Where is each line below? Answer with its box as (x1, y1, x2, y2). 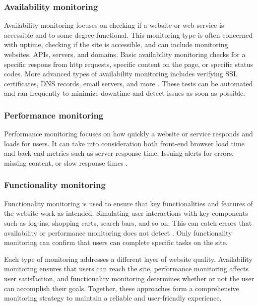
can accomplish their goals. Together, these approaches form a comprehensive (4, 283, 239, 293)
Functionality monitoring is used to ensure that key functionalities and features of (4, 198, 253, 208)
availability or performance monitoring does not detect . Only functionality (4, 227, 232, 238)
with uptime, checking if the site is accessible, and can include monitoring (4, 39, 228, 50)
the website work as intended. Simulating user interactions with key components (4, 208, 248, 218)
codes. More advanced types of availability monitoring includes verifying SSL (4, 68, 238, 79)
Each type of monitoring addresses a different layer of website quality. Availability (4, 253, 253, 264)
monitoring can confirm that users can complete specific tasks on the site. (4, 237, 228, 247)
